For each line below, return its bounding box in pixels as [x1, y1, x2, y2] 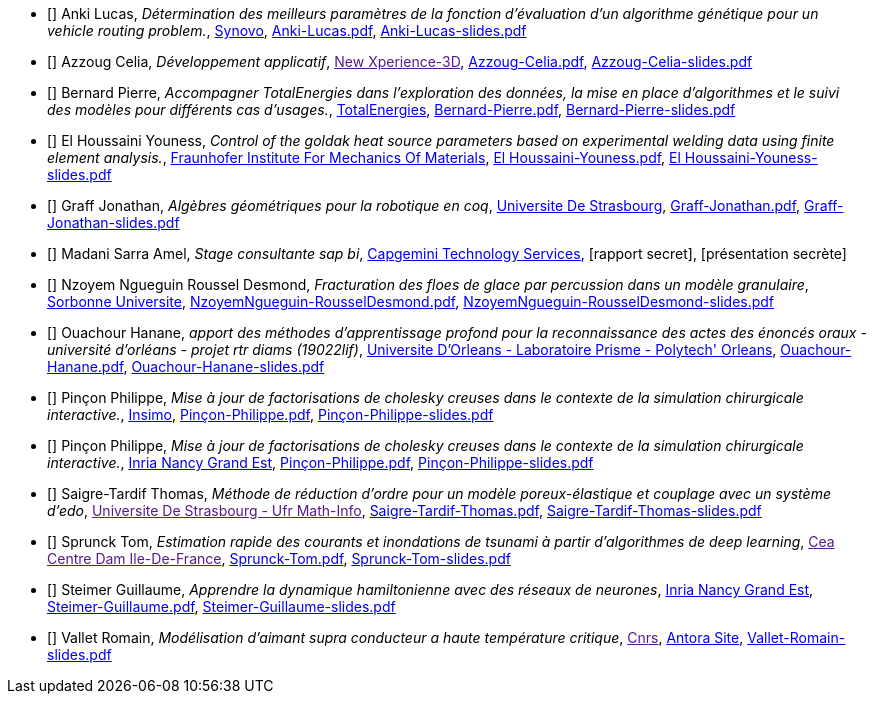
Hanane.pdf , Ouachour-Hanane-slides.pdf [47, 358, 325, 375]
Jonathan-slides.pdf [47, 214, 180, 231]
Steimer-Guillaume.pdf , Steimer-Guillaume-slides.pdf [47, 598, 396, 615]
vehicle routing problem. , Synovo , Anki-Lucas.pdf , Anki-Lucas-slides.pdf [47, 22, 527, 39]
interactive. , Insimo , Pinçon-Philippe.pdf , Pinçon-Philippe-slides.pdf [47, 406, 494, 423]
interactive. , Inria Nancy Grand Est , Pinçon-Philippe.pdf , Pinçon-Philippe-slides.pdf [47, 454, 594, 471]
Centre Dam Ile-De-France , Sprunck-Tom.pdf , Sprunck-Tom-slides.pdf [47, 550, 511, 567]
